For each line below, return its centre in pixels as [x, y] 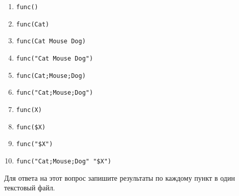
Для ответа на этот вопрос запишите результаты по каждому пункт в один [119, 177]
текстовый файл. [30, 188]
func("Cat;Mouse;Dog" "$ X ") [64, 161]
